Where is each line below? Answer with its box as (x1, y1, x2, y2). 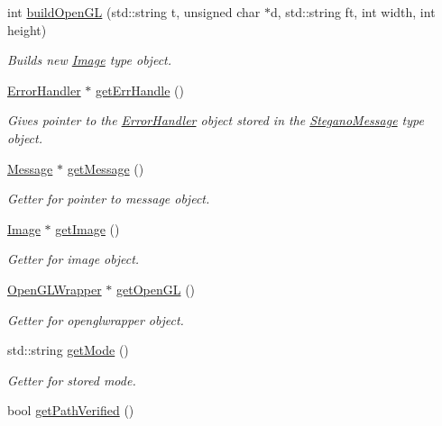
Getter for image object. (7, 249, 140, 268)
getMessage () (67, 159, 144, 177)
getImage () (55, 219, 120, 238)
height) (7, 20, 47, 39)
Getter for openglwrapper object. (7, 310, 184, 329)
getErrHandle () (96, 80, 184, 99)
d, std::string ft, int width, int (270, 3, 436, 21)
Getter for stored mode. (7, 370, 136, 389)
